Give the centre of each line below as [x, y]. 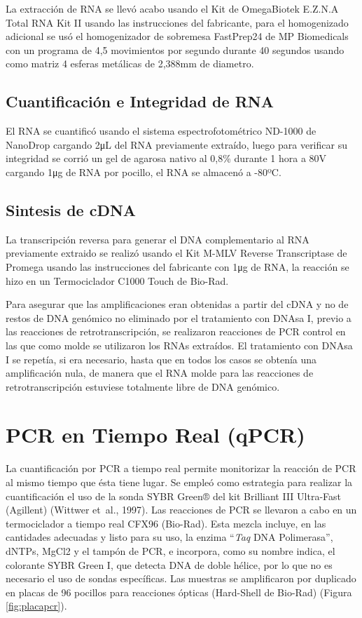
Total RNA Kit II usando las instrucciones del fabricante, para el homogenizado [177, 22]
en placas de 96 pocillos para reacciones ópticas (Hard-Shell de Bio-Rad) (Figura [179, 592]
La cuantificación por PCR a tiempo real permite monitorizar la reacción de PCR [181, 468]
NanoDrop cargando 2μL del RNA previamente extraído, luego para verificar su [176, 144]
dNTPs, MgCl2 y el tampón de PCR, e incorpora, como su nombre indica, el [170, 550]
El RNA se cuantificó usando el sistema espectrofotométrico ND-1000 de [161, 131]
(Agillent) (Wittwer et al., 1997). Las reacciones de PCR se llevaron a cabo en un [181, 510]
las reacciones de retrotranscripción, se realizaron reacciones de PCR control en [176, 331]
